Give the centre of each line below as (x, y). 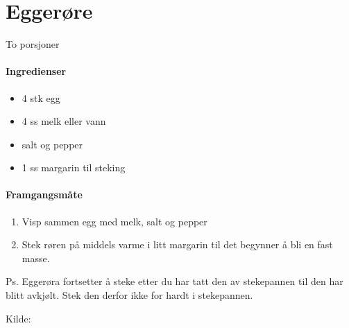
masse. (36, 258)
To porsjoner (33, 44)
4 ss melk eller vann (64, 121)
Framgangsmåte (44, 195)
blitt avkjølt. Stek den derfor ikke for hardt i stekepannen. (129, 295)
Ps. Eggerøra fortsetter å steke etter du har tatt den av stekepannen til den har (174, 281)
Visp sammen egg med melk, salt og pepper (114, 221)
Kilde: (18, 318)
